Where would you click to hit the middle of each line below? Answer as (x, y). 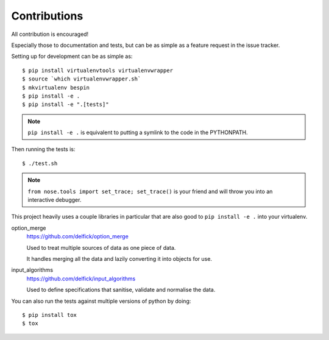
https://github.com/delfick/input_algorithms (81, 278)
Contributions (47, 16)
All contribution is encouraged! (50, 34)
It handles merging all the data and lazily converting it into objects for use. (119, 258)
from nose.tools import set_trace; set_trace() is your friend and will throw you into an (150, 191)
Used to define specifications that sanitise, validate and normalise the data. (121, 290)
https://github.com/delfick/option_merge (78, 236)
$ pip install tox (50, 315)
